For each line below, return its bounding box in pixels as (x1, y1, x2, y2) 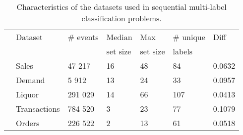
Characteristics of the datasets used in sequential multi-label (16, 1, 227, 12)
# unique (173, 31, 205, 43)
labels (173, 45, 193, 57)
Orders (16, 117, 40, 129)
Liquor (16, 89, 39, 100)
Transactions (16, 103, 60, 114)
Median (106, 31, 132, 43)
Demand (16, 74, 45, 86)
